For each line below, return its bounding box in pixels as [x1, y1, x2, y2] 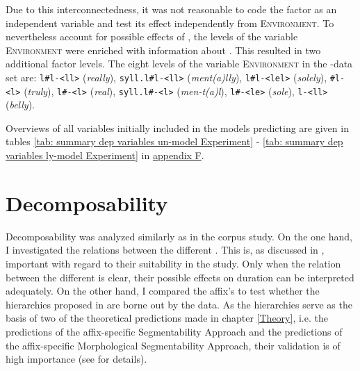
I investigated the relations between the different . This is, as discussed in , [6, 242, 325, 257]
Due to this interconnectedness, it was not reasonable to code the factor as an [6, 2, 337, 16]
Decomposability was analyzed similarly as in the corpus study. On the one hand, [6, 229, 352, 243]
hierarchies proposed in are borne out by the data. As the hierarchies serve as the [6, 297, 352, 311]
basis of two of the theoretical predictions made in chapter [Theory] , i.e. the [6, 311, 328, 325]
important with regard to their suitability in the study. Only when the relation [6, 256, 341, 270]
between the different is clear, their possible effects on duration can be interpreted [6, 270, 354, 284]
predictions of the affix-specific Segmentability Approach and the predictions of [6, 324, 343, 338]
